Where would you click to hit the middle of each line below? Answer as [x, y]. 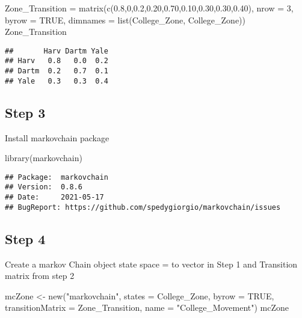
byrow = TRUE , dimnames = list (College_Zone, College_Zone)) [125, 20]
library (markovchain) [44, 158]
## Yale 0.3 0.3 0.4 [57, 81]
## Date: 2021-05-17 [54, 197]
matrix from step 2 [40, 276]
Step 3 [25, 112]
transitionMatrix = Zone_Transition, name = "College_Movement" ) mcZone [147, 307]
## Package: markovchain [57, 177]
